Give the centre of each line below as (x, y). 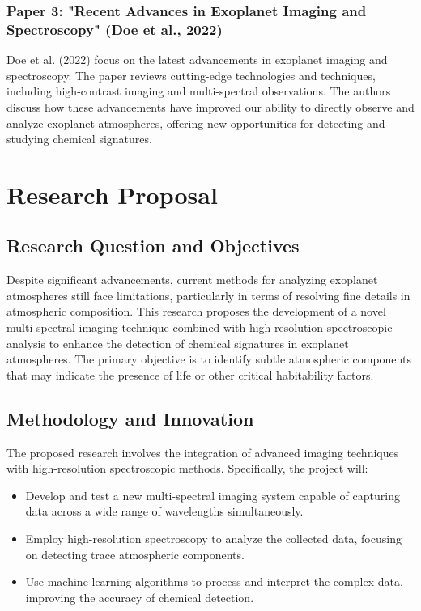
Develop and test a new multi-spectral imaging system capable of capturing (213, 495)
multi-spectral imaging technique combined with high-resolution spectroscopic (200, 327)
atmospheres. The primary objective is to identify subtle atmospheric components (209, 359)
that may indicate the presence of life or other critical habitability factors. (190, 374)
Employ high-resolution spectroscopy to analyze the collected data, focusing (213, 539)
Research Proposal (112, 194)
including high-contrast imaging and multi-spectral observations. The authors (199, 91)
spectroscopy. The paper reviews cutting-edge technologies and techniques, (191, 75)
